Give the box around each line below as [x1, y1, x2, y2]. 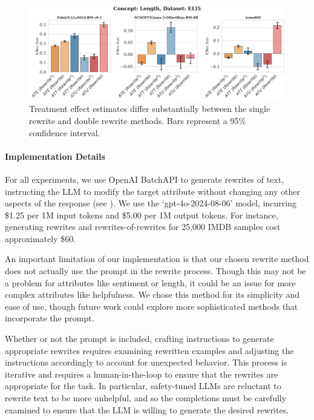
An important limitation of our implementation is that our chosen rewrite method [5, 252, 309, 265]
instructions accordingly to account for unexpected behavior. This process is [5, 356, 287, 369]
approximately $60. [5, 232, 76, 244]
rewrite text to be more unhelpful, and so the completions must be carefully [5, 392, 287, 404]
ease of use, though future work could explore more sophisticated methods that [5, 300, 298, 312]
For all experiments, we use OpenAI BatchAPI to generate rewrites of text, [5, 172, 284, 185]
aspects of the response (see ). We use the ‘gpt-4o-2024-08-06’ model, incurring [5, 197, 296, 209]
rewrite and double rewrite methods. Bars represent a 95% [29, 114, 246, 126]
